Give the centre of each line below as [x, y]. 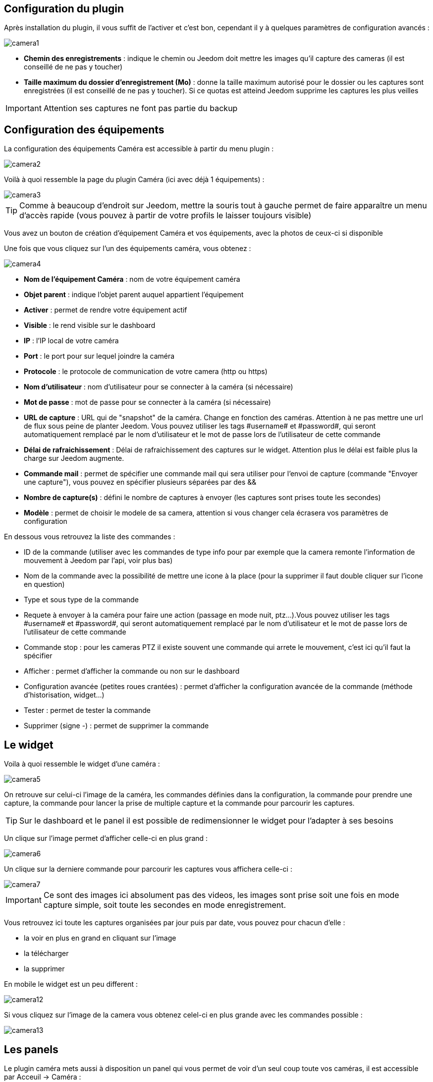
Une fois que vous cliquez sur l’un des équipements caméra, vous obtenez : [128, 249]
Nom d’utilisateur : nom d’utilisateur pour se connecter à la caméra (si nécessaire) [159, 387]
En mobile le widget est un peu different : [71, 984]
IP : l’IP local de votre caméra [71, 341]
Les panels [31, 1049]
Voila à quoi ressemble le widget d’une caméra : [82, 764]
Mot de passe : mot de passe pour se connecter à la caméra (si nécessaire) [147, 402]
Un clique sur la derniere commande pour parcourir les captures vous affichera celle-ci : [148, 869]
